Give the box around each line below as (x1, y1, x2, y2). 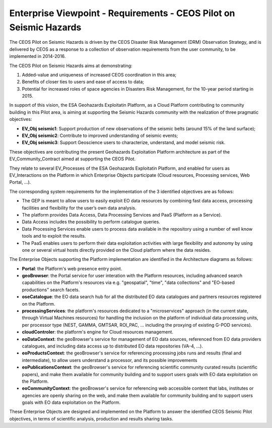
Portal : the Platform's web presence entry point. (22, 265, 122, 271)
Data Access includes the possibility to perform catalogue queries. (22, 219, 161, 225)
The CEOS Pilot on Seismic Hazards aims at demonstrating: (9, 62, 133, 68)
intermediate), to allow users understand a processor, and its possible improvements (22, 357, 197, 363)
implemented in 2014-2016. (9, 53, 66, 59)
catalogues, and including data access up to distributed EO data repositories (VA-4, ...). (22, 343, 203, 349)
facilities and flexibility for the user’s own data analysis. (22, 204, 137, 211)
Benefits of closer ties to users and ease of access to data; (22, 79, 145, 85)
